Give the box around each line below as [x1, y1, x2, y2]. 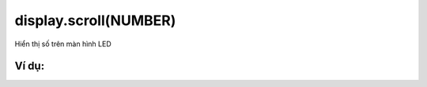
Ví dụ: [14, 60, 45, 73]
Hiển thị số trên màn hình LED [14, 39, 111, 49]
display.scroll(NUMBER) [14, 12, 176, 29]
